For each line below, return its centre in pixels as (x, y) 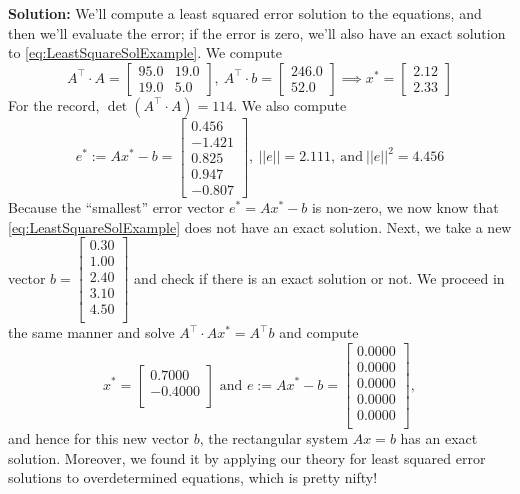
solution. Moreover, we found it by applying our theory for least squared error (247, 457)
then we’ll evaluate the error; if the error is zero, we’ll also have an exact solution (257, 32)
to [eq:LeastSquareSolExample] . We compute (145, 52)
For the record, (54, 104)
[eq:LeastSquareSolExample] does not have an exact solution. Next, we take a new (260, 226)
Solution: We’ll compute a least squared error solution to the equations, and (245, 13)
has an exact (439, 438)
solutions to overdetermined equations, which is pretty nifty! (193, 477)
